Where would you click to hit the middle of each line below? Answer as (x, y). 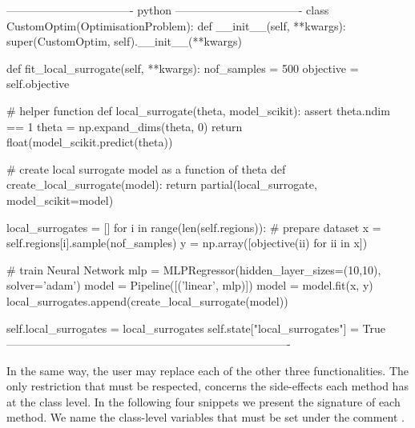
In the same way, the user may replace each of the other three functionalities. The (207, 370)
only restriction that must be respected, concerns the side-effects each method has (207, 386)
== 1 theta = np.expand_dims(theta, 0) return (125, 126)
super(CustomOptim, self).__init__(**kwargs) (125, 41)
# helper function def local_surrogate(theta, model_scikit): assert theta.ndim (198, 110)
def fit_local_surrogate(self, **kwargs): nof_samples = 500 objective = (183, 68)
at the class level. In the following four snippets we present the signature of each (203, 401)
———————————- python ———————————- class (168, 10)
